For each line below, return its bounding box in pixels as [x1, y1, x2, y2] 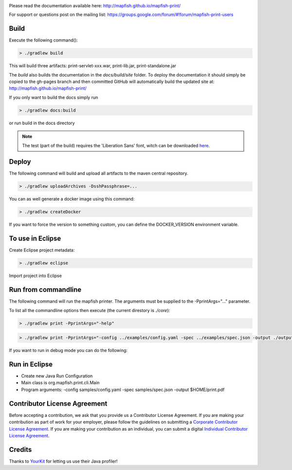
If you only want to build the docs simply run [9, 94, 98, 100]
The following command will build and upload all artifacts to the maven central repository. [9, 171, 188, 176]
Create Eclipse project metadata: [9, 247, 75, 253]
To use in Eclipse [9, 235, 61, 243]
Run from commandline [9, 286, 82, 294]
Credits [9, 445, 32, 453]
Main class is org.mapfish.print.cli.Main [21, 380, 100, 386]
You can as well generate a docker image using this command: [9, 196, 135, 202]
